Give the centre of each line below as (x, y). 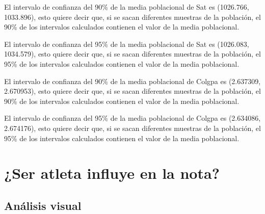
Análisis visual (43, 205)
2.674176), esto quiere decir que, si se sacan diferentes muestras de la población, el (132, 128)
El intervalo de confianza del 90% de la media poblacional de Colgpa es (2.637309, (132, 81)
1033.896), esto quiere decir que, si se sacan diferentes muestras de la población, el (132, 17)
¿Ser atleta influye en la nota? (112, 173)
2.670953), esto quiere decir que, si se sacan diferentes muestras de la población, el (132, 91)
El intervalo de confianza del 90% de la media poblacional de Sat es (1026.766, (127, 7)
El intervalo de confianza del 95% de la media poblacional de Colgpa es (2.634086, (132, 118)
